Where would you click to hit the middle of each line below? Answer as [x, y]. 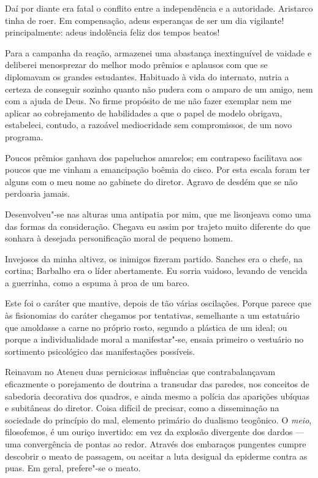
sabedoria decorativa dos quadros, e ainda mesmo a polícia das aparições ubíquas [157, 396]
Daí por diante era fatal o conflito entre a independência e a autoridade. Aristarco [159, 8]
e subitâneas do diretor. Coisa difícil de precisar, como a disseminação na [142, 408]
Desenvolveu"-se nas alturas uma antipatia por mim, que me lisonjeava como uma [158, 214]
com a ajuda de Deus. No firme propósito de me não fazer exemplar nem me [148, 101]
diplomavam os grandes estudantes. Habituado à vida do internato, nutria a [147, 76]
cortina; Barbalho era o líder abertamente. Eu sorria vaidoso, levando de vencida [156, 271]
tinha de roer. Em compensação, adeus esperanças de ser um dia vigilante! [145, 20]
